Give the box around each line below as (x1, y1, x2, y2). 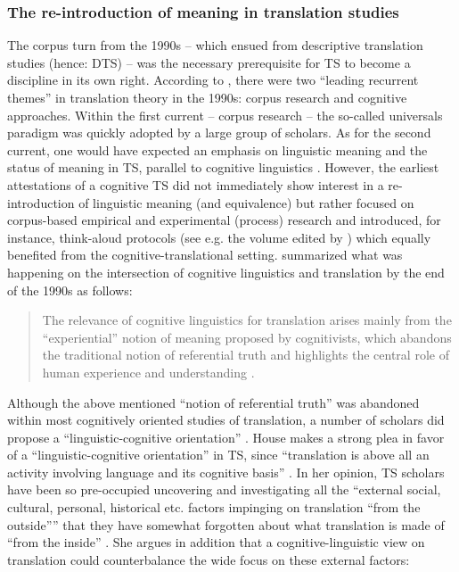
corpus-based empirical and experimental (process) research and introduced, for (7, 211, 441, 229)
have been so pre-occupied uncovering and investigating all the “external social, (7, 480, 441, 499)
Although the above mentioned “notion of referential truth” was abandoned (7, 393, 420, 411)
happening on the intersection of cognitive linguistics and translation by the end (7, 262, 445, 281)
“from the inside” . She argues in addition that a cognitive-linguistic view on (7, 533, 425, 551)
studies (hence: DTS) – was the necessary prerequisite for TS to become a (7, 53, 411, 71)
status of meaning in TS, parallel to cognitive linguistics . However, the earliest (7, 158, 439, 177)
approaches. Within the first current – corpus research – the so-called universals (7, 105, 443, 124)
